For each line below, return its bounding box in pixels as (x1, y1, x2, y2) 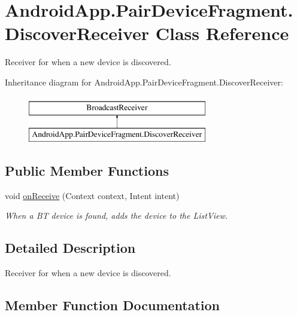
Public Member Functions (5, 161, 169, 180)
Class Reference (155, 21, 289, 45)
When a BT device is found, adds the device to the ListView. (5, 209, 228, 222)
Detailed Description (5, 238, 136, 257)
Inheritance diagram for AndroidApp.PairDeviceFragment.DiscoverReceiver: (5, 75, 283, 88)
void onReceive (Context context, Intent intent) (5, 189, 180, 201)
